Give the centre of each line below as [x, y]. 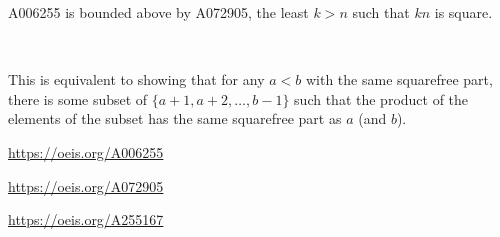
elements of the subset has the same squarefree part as [175, 118]
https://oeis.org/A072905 [86, 185]
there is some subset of [78, 98]
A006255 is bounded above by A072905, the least [158, 12]
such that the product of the [381, 98]
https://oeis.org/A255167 [86, 219]
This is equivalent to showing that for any [136, 79]
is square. [463, 12]
